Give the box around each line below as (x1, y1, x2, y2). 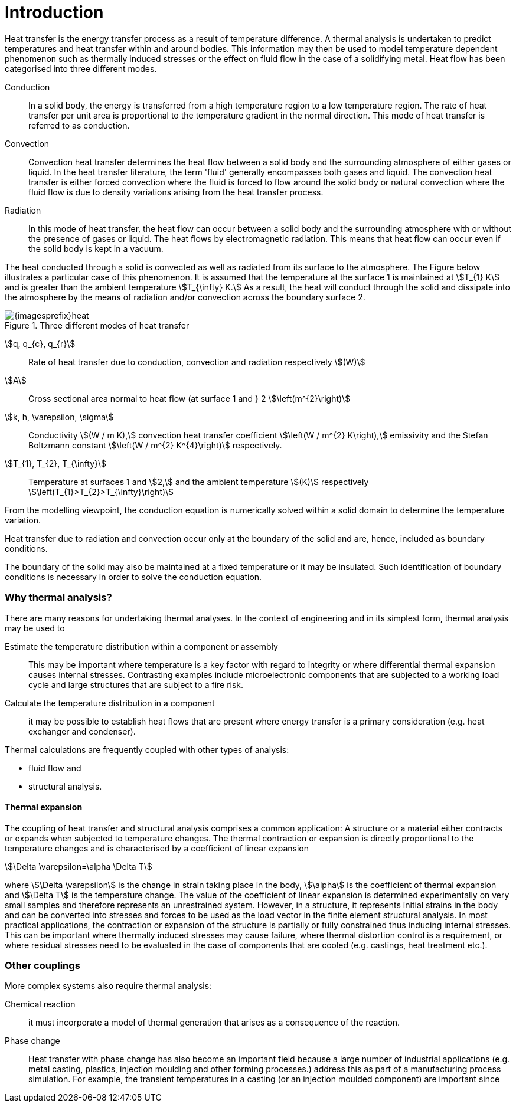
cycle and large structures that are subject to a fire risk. (28, 679, 244, 690)
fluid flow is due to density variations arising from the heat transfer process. (28, 186, 324, 197)
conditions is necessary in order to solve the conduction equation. (5, 571, 262, 582)
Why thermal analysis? (5, 591, 112, 604)
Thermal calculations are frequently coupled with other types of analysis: (5, 744, 289, 755)
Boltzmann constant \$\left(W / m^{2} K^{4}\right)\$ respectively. (28, 440, 282, 450)
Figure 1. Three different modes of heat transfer (5, 320, 190, 330)
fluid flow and (28, 762, 81, 773)
